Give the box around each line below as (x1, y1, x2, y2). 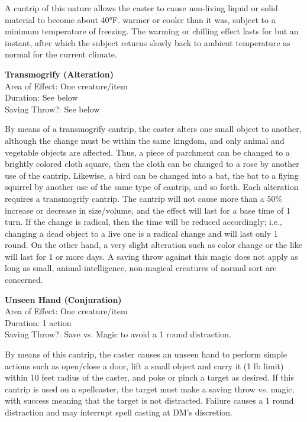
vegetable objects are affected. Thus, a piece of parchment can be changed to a (5, 146, 290, 158)
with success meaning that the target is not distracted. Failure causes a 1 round (5, 394, 294, 407)
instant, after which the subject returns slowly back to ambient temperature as (5, 36, 290, 49)
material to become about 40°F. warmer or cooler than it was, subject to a (5, 13, 276, 25)
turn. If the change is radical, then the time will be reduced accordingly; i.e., (5, 215, 282, 228)
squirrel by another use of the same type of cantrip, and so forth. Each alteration (5, 181, 299, 193)
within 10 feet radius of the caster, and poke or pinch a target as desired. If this (5, 371, 295, 384)
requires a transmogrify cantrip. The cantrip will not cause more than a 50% (5, 192, 283, 204)
